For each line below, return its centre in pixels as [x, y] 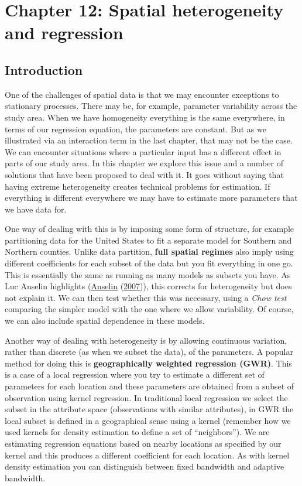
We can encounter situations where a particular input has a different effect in [143, 151]
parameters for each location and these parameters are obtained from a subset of [150, 386]
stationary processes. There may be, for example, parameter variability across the [151, 106]
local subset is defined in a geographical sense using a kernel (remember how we [148, 420]
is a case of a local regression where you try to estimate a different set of [135, 374]
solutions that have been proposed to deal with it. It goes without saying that [144, 174]
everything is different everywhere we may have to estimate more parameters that [151, 198]
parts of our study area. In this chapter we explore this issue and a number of [144, 163]
